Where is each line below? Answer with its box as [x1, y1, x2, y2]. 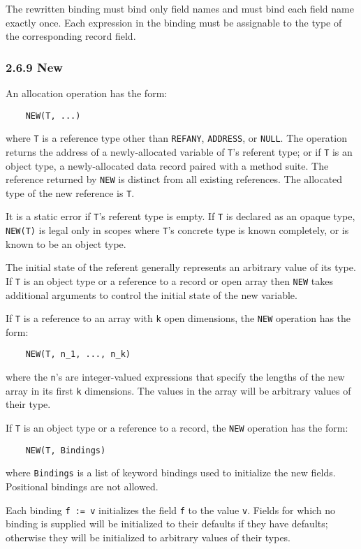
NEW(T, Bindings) [25, 445, 106, 455]
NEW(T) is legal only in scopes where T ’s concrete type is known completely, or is [6, 223, 349, 237]
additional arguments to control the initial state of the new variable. [6, 287, 297, 302]
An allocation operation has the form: [6, 86, 168, 100]
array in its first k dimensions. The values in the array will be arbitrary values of [6, 383, 351, 397]
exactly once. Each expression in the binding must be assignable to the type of [6, 15, 342, 29]
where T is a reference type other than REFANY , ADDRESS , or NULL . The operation [6, 131, 347, 145]
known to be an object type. [6, 236, 126, 251]
